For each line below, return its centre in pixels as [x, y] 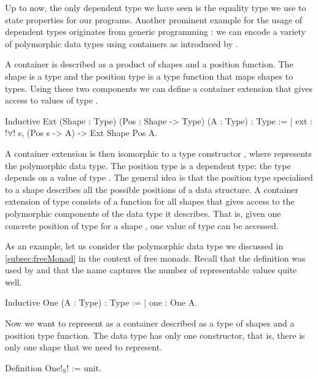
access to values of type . [52, 100]
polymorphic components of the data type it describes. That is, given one [143, 213]
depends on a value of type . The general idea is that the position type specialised [159, 177]
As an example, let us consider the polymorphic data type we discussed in [144, 246]
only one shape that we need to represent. [84, 347]
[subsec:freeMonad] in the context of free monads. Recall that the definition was [155, 258]
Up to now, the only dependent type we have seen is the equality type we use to [156, 7]
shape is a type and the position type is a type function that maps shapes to [149, 76]
